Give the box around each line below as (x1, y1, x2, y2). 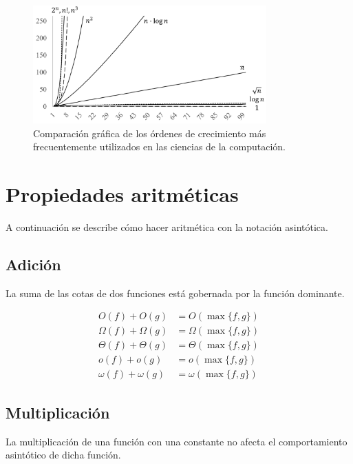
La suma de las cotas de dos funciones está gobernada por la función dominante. (6, 285, 345, 300)
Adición (6, 253, 61, 274)
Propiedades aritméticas (6, 179, 239, 208)
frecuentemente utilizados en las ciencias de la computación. (33, 139, 286, 154)
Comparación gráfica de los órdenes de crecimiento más (33, 125, 266, 140)
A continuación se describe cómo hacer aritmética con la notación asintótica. (6, 219, 328, 234)
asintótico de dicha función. (6, 447, 121, 462)
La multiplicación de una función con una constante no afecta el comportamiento (6, 434, 347, 448)
